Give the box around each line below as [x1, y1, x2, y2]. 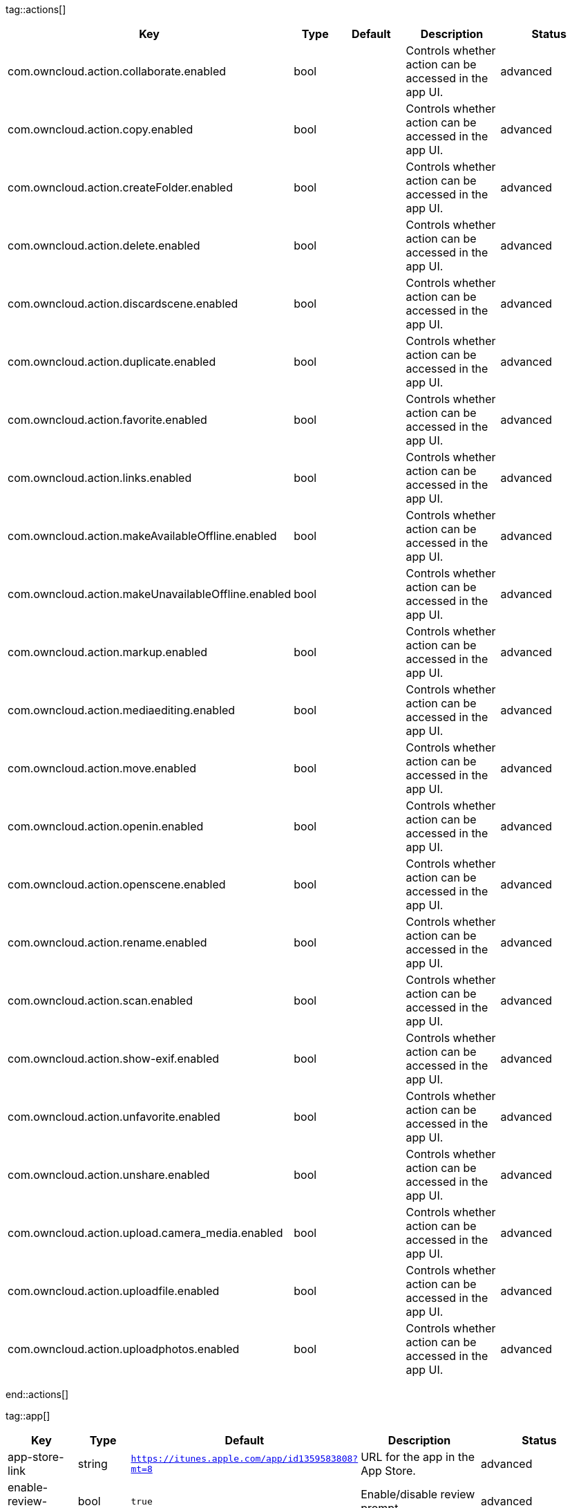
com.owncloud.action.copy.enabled [8, 122, 193, 136]
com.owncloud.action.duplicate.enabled [8, 355, 216, 369]
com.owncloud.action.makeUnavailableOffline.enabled [8, 587, 292, 601]
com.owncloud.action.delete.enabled [8, 239, 200, 252]
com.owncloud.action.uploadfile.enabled [8, 1284, 220, 1298]
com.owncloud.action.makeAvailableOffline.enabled [8, 529, 277, 543]
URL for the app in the [361, 1450, 475, 1464]
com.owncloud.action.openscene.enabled [8, 877, 226, 891]
